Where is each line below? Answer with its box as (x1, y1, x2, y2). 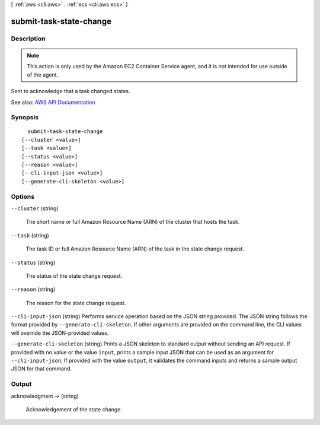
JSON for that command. (11, 365, 72, 372)
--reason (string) (11, 286, 56, 293)
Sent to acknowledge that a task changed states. (11, 88, 130, 95)
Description (11, 34, 46, 43)
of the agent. (27, 71, 59, 78)
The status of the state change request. (25, 272, 123, 279)
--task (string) (11, 231, 50, 239)
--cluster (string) (11, 205, 59, 212)
